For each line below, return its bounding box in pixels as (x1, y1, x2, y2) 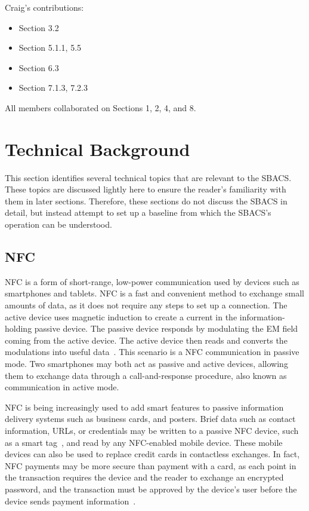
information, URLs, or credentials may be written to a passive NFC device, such (5, 424, 299, 436)
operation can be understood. (5, 218, 112, 231)
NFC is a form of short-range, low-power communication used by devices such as (5, 275, 299, 287)
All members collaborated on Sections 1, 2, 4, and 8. (5, 101, 196, 114)
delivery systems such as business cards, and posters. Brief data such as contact (5, 412, 296, 425)
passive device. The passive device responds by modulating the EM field (34, 322, 298, 335)
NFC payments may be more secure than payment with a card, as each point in (5, 459, 296, 472)
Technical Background (5, 136, 190, 161)
